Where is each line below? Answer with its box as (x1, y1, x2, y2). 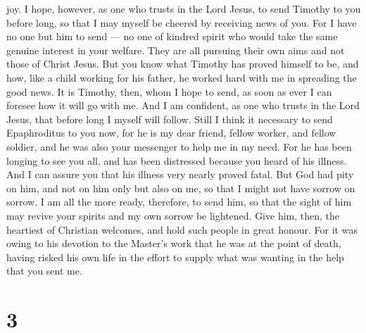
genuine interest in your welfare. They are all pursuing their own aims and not (6, 42, 345, 57)
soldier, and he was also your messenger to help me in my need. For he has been (6, 139, 352, 153)
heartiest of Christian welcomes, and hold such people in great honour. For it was (6, 222, 358, 237)
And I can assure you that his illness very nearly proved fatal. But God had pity (6, 167, 354, 182)
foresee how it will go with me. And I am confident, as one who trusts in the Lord (6, 98, 360, 113)
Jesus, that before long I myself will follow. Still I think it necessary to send (6, 111, 333, 126)
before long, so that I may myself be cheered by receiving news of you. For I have (6, 15, 357, 30)
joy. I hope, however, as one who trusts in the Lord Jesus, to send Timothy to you (6, 1, 361, 15)
